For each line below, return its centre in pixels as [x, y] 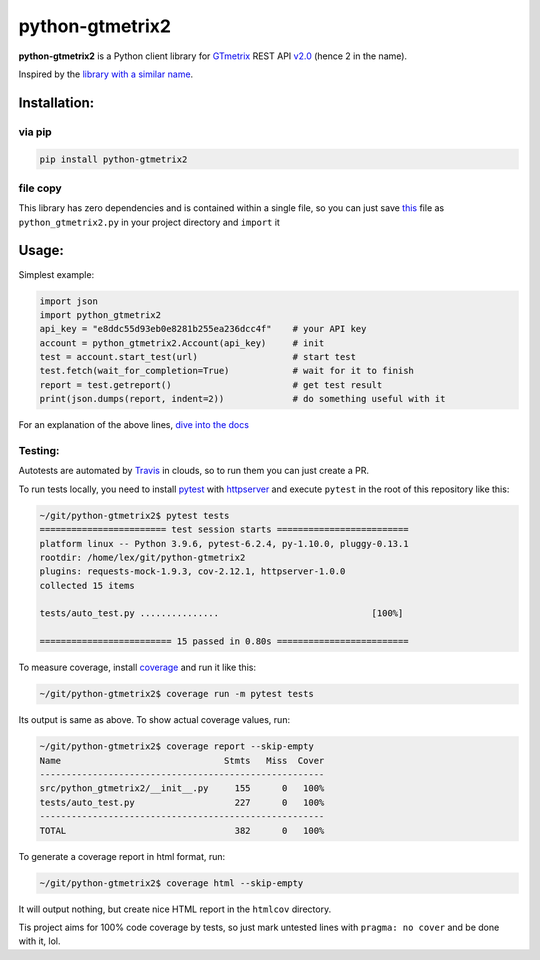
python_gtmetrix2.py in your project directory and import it [149, 222]
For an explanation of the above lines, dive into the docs [134, 425]
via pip [35, 132]
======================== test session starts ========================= [224, 529]
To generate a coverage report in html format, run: [122, 856]
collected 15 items [87, 585]
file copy [40, 188]
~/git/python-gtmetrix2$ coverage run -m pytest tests [176, 694]
